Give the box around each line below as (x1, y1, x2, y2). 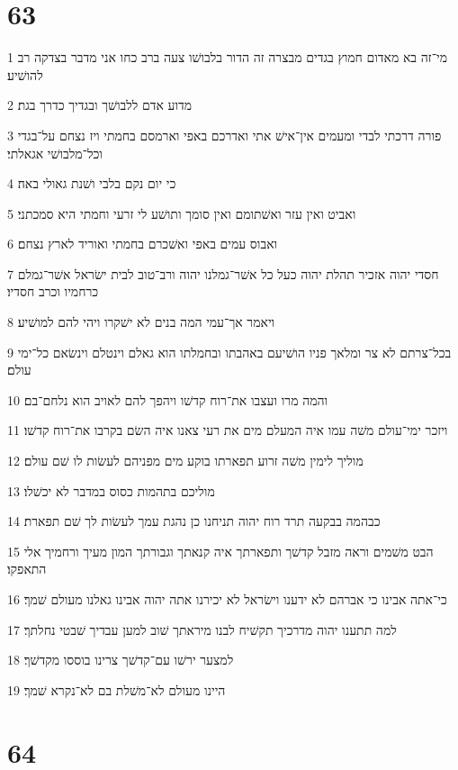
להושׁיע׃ (7, 65, 43, 84)
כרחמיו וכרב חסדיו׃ (7, 282, 99, 301)
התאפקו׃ (7, 559, 47, 578)
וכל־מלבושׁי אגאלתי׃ (7, 143, 103, 162)
